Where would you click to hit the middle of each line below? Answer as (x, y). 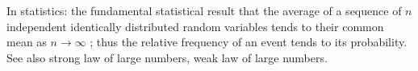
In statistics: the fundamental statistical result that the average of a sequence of (204, 10)
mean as (27, 42)
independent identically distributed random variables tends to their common (195, 26)
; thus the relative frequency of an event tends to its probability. (249, 42)
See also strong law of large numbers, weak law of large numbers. (167, 57)
